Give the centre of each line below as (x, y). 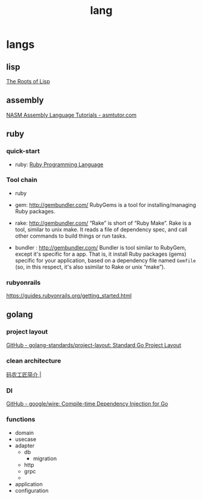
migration (45, 458)
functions (21, 420)
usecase (26, 439)
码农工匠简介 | (24, 375)
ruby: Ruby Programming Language (59, 164)
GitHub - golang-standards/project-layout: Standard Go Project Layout (94, 345)
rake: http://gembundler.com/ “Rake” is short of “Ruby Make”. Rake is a (103, 223)
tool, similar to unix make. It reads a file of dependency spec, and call (101, 229)
